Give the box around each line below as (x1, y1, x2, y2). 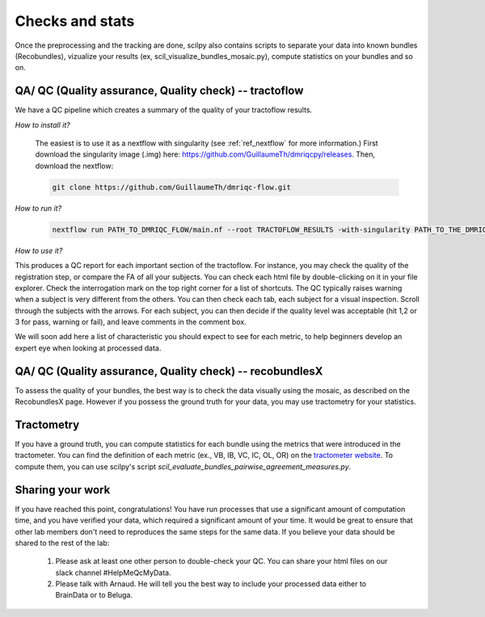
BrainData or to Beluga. (55, 590, 133, 600)
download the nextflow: (35, 161, 114, 170)
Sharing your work (15, 483, 111, 497)
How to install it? (15, 120, 70, 129)
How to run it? (15, 203, 62, 213)
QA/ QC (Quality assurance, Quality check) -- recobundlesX (15, 364, 323, 378)
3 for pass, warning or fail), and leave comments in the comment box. (15, 317, 247, 327)
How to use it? (15, 246, 63, 255)
